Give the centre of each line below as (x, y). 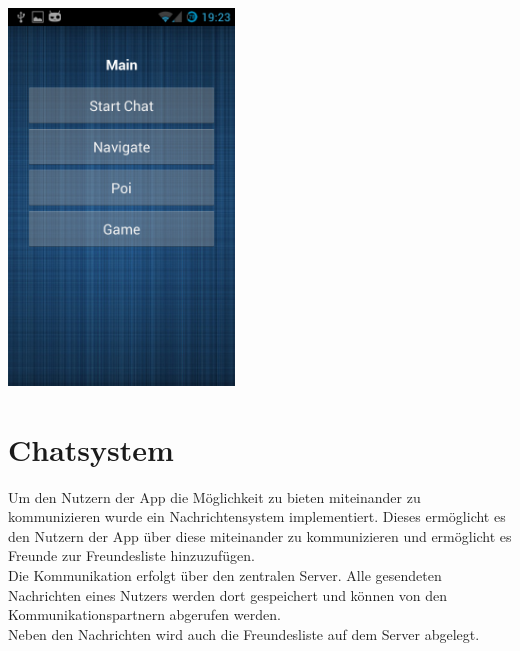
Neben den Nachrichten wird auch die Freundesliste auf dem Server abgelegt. (244, 633)
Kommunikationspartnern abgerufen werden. (144, 614)
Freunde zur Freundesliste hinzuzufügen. (131, 555)
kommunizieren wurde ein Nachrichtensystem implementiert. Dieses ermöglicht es (257, 516)
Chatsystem (91, 448)
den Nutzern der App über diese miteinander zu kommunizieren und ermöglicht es (260, 535)
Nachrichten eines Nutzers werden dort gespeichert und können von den (228, 594)
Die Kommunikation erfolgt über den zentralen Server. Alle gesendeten (225, 575)
